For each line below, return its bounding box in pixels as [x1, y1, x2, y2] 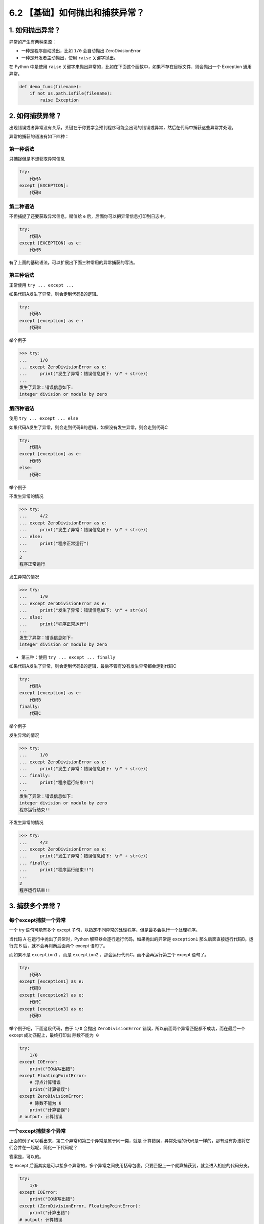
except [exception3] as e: [19, 1006, 84, 1012]
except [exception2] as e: [19, 992, 84, 998]
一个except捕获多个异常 [9, 1128, 66, 1134]
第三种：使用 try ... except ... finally [21, 654, 116, 660]
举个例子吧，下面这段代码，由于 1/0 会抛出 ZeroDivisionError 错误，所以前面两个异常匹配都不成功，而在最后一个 [9, 1026, 245, 1031]
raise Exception [40, 97, 79, 103]
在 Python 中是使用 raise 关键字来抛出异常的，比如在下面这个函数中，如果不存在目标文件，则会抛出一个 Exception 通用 [9, 64, 252, 70]
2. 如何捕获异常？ [9, 112, 62, 120]
